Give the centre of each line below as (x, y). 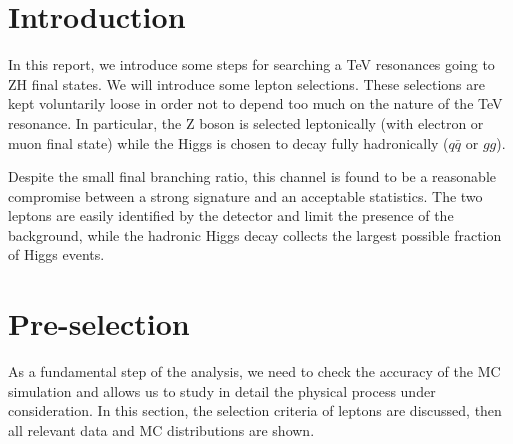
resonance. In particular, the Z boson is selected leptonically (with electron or (246, 122)
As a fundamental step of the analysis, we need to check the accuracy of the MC (254, 371)
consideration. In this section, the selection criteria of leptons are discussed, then (255, 410)
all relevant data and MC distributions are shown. (161, 429)
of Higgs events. (56, 254)
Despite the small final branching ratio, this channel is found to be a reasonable (252, 176)
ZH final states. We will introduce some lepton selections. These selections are (247, 83)
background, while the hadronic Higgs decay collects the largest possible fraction (255, 234)
